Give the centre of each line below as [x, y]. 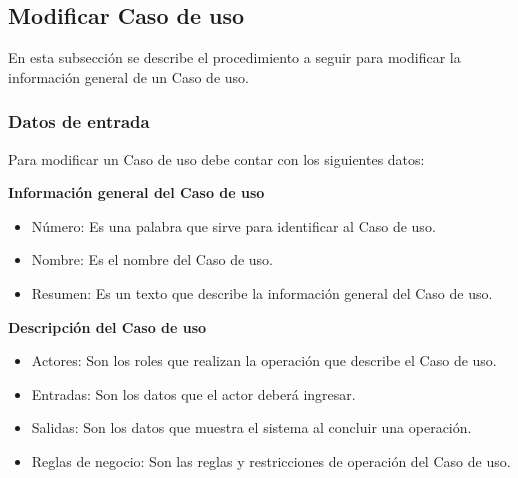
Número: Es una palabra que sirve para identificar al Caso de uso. [233, 225]
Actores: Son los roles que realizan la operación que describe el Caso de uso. [264, 360]
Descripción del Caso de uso [107, 326]
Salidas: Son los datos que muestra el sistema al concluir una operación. [251, 427]
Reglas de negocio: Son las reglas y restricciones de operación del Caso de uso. [271, 460]
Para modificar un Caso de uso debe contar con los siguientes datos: [216, 158]
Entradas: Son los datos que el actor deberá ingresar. [193, 393]
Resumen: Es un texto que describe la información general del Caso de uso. [262, 292]
